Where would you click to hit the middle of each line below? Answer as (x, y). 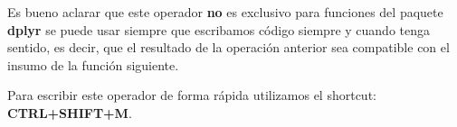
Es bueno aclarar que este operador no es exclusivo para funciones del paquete (225, 12)
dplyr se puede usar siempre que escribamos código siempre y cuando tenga (219, 29)
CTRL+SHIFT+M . (70, 112)
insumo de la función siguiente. (93, 64)
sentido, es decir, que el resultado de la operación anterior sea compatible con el (228, 47)
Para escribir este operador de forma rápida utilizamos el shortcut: (192, 95)
